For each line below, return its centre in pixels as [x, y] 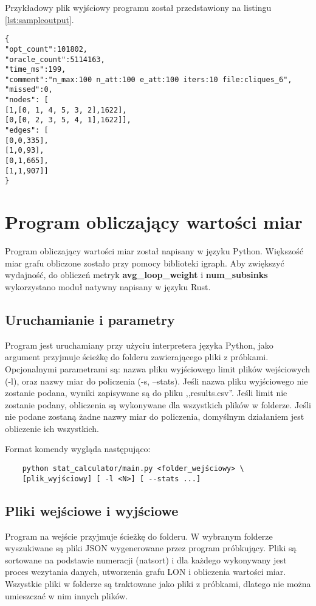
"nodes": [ [27, 100]
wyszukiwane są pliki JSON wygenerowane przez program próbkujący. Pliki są [151, 548]
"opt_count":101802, [46, 49]
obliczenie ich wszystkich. [52, 428]
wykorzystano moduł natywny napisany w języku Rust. [108, 286]
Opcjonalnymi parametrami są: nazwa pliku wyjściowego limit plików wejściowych [157, 368]
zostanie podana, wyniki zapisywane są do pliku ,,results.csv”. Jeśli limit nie [146, 393]
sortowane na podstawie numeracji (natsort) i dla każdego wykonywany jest [146, 559]
